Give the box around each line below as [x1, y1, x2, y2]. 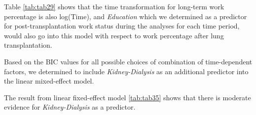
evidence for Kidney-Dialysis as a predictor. [4, 102, 136, 112]
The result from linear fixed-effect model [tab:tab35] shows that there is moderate [4, 92, 251, 102]
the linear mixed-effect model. [4, 76, 94, 86]
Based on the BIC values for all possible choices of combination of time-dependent [4, 56, 253, 66]
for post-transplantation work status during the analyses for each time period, [4, 21, 240, 31]
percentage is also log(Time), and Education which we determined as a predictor [4, 11, 247, 21]
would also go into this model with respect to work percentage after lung [4, 30, 224, 40]
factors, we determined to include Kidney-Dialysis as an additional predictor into [4, 66, 249, 76]
